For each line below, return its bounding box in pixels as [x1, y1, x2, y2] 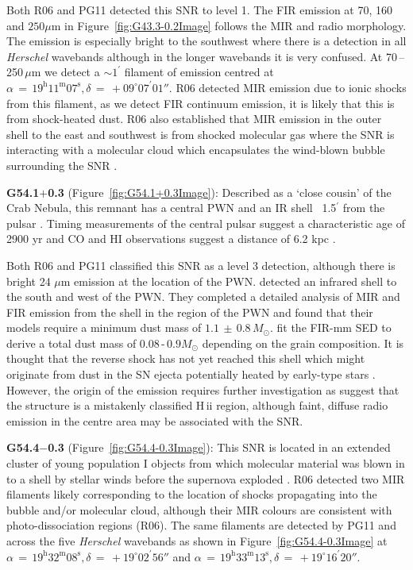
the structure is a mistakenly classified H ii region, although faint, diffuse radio [6, 397, 388, 414]
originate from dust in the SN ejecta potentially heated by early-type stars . [6, 366, 376, 383]
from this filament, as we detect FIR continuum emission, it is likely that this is [6, 94, 395, 111]
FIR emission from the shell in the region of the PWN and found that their [6, 303, 373, 320]
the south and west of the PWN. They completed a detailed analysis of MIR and [6, 288, 400, 305]
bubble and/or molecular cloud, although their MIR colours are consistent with [6, 501, 392, 518]
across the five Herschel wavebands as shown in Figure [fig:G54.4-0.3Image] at [6, 533, 388, 549]
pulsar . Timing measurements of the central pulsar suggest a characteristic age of [6, 214, 406, 231]
